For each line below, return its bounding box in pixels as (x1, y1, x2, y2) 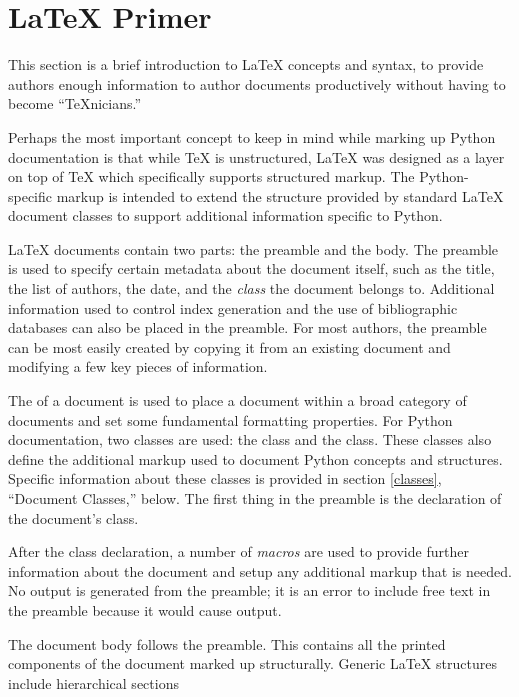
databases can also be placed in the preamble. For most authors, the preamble (8, 317, 487, 338)
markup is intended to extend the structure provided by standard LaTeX (56, 185, 504, 206)
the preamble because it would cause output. (8, 599, 282, 620)
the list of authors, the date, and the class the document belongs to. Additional (8, 278, 495, 299)
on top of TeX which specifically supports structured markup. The (8, 166, 415, 187)
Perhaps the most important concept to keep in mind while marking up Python (8, 126, 496, 147)
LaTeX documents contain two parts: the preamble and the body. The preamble (8, 238, 499, 259)
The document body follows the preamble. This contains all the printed (8, 633, 446, 654)
